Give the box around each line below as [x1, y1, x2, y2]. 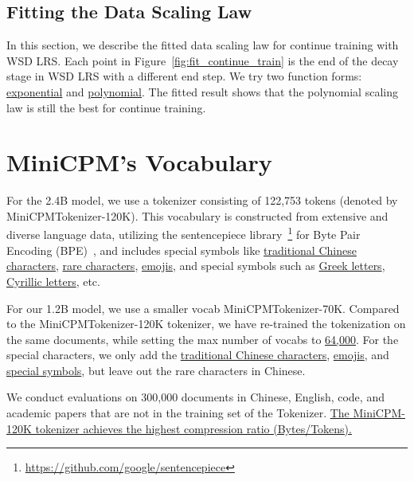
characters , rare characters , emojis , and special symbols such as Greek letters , [6, 257, 385, 274]
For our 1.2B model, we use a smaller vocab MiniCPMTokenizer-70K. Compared [6, 299, 400, 316]
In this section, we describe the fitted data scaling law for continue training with [6, 37, 399, 53]
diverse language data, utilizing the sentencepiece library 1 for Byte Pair [6, 224, 361, 243]
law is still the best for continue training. [6, 99, 206, 115]
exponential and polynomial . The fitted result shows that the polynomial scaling [6, 83, 398, 100]
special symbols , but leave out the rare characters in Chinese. [6, 362, 306, 378]
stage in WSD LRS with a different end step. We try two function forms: [6, 68, 362, 84]
